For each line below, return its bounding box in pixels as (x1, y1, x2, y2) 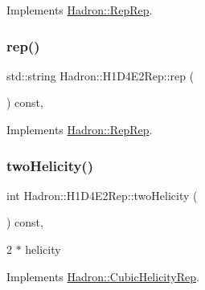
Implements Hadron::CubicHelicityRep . (6, 268, 199, 284)
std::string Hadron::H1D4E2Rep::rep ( (6, 67, 195, 84)
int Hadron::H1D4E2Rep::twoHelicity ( (6, 186, 198, 203)
